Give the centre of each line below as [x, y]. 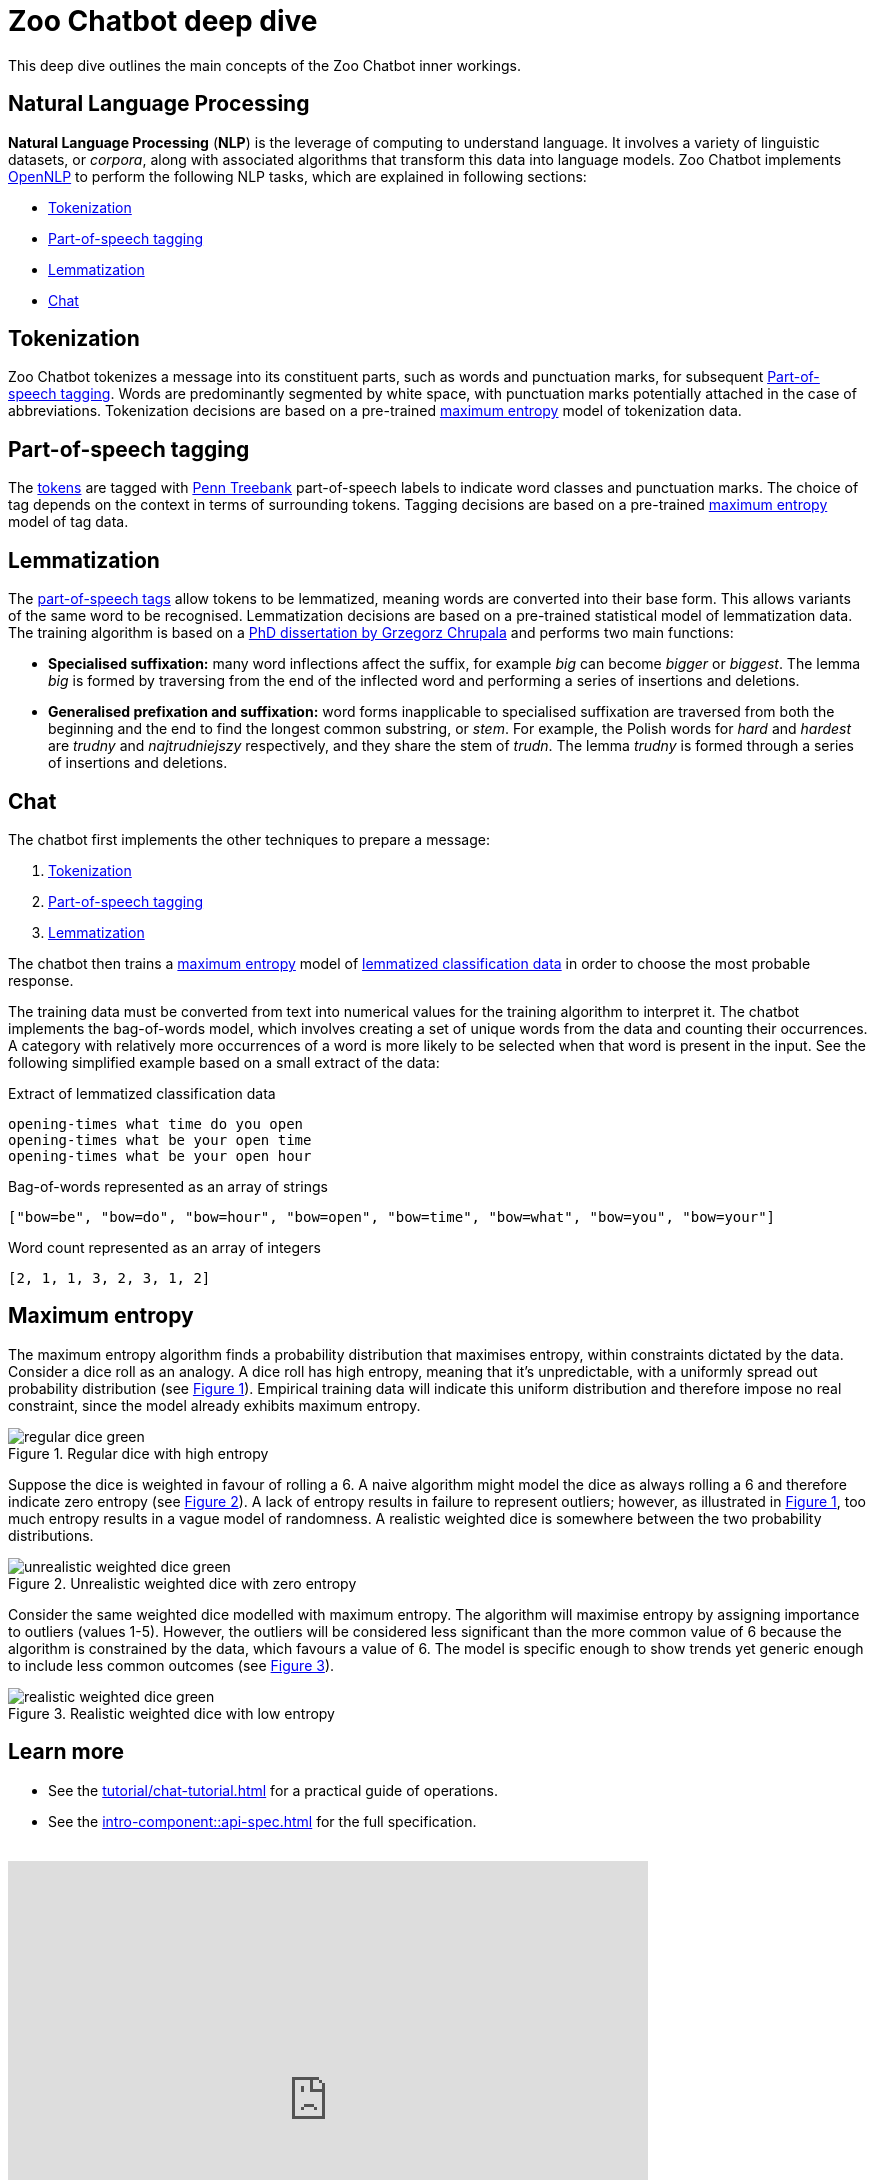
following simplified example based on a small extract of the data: [224, 1062]
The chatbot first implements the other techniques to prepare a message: [249, 839]
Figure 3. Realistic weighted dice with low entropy [171, 1713]
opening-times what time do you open [156, 1123]
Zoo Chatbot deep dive [163, 21]
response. [41, 980]
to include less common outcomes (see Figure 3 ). [171, 1665]
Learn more [66, 1752]
